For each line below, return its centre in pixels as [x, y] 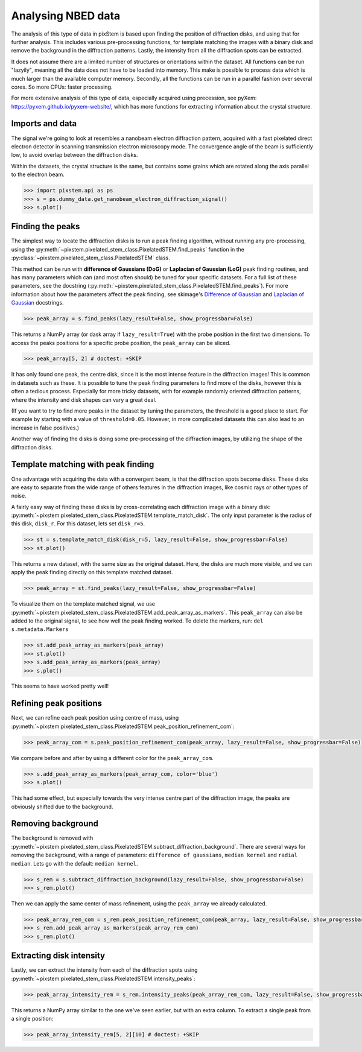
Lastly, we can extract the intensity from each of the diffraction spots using [105, 970]
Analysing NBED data [66, 16]
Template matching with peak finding [83, 464]
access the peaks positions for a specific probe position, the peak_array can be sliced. [121, 343]
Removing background [55, 824]
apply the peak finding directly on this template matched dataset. [92, 572]
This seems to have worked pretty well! [60, 686]
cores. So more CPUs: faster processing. [62, 87]
